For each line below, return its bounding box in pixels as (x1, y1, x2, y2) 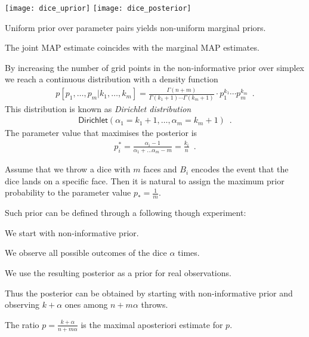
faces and (143, 163, 177, 175)
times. (178, 246, 200, 259)
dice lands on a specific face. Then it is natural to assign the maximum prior (5, 174, 285, 187)
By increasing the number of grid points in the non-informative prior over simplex (5, 61, 305, 73)
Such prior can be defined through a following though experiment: (5, 206, 246, 219)
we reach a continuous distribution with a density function (5, 73, 218, 85)
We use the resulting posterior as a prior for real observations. (5, 266, 231, 279)
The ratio (5, 318, 39, 330)
